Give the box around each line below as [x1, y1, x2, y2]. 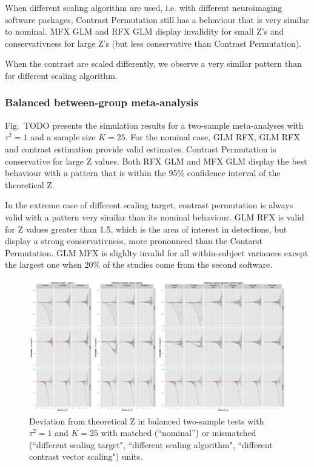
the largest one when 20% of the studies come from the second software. [5, 258, 273, 271]
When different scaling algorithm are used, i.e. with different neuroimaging [5, 1, 282, 13]
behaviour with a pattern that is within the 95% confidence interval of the [5, 166, 281, 179]
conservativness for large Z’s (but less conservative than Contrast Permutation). [5, 36, 302, 49]
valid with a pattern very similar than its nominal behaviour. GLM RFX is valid [5, 210, 304, 223]
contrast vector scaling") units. [29, 450, 143, 463]
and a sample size [30, 131, 96, 143]
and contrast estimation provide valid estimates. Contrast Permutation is [5, 142, 276, 155]
